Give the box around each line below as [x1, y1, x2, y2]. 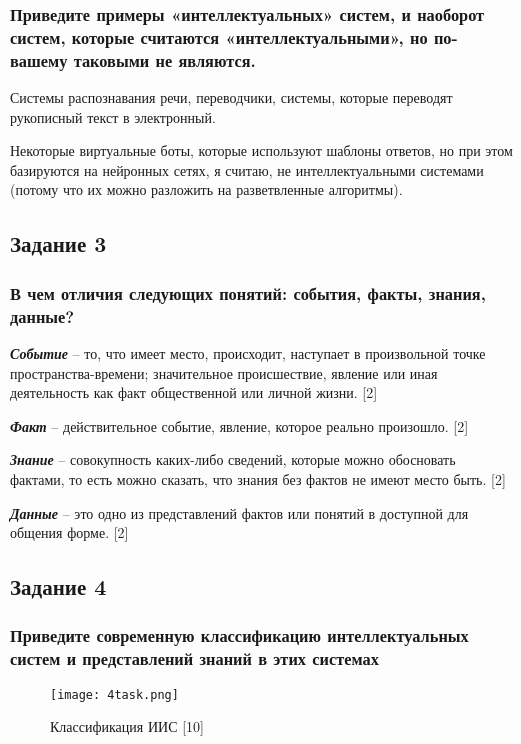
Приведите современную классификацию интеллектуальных [10, 623, 469, 648]
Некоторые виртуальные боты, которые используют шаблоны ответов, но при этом [10, 140, 513, 161]
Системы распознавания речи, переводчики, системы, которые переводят [10, 87, 453, 108]
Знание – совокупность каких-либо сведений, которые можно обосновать [10, 449, 456, 470]
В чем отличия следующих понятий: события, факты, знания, [10, 280, 486, 305]
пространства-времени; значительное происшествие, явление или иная [10, 362, 438, 383]
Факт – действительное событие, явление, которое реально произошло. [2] [10, 415, 469, 436]
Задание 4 [10, 571, 107, 602]
